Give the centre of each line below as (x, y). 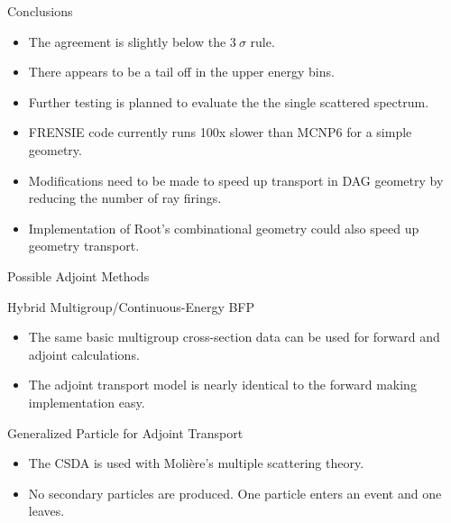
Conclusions (40, 11)
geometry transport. (84, 246)
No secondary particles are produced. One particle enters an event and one (235, 493)
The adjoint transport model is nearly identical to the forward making (222, 385)
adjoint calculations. (84, 354)
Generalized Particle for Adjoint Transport (125, 432)
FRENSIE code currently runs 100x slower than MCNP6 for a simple (220, 132)
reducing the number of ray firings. (125, 198)
